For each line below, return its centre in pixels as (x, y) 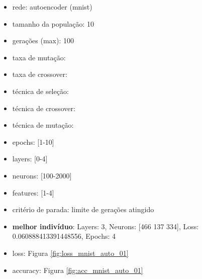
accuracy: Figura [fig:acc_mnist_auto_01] (78, 270)
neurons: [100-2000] (42, 175)
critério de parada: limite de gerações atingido (83, 209)
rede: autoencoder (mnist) (52, 7)
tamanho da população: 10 (53, 23)
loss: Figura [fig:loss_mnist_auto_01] (70, 253)
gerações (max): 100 (43, 40)
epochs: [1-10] (33, 142)
